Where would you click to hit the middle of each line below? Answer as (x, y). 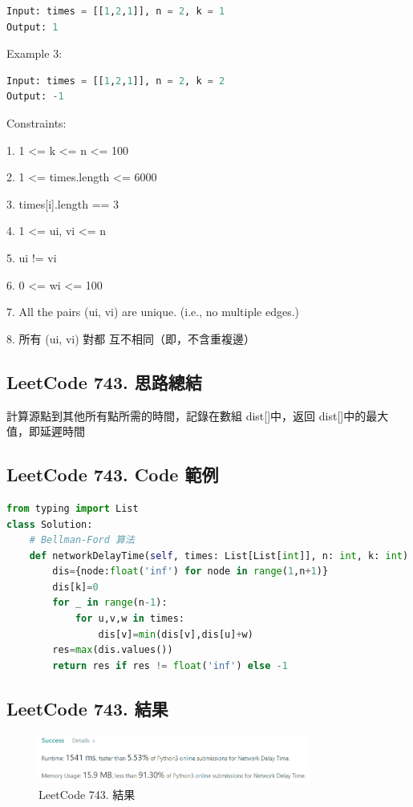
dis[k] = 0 (75, 587)
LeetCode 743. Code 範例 (113, 474)
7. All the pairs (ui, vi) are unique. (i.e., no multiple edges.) (153, 312)
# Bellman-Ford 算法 (82, 540)
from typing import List (73, 508)
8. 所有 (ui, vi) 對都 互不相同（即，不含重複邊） (131, 338)
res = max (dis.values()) (113, 650)
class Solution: (50, 524)
